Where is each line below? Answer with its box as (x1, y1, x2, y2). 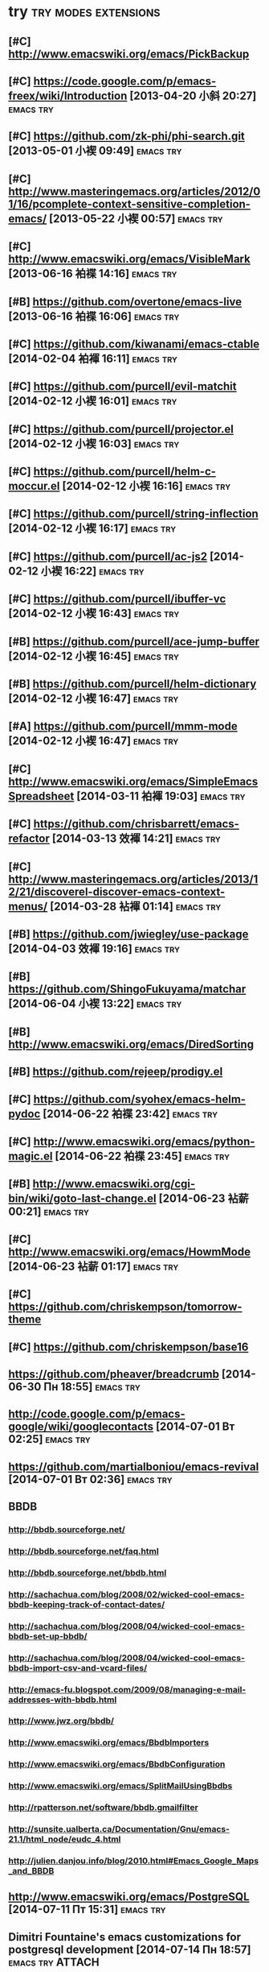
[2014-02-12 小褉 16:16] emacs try (62, 479, 231, 493)
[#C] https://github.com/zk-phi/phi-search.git (8, 130, 245, 143)
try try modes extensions (8, 2, 161, 21)
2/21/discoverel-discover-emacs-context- (8, 884, 226, 898)
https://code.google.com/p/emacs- (33, 74, 217, 88)
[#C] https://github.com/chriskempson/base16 (8, 1340, 249, 1353)
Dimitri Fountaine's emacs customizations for (8, 1930, 241, 1944)
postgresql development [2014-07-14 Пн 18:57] (8, 1942, 251, 1956)
